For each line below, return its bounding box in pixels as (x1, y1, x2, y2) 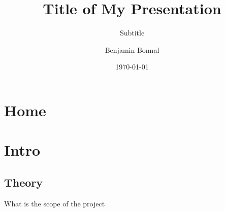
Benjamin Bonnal (105, 44, 159, 55)
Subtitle (119, 27, 145, 38)
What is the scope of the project (4, 198, 105, 208)
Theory (4, 174, 43, 190)
